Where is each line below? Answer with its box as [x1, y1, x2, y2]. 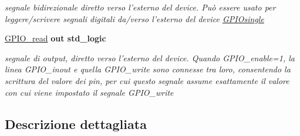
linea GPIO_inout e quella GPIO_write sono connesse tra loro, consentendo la [5, 63, 291, 75]
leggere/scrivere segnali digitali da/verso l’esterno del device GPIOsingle [5, 12, 264, 25]
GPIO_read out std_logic [5, 32, 106, 44]
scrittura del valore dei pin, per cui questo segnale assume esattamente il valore [5, 74, 289, 86]
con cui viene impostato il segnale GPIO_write [5, 86, 174, 98]
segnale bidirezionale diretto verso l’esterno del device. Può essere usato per [5, 1, 276, 13]
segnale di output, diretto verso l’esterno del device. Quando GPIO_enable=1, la [5, 51, 295, 64]
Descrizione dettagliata [5, 114, 147, 132]
